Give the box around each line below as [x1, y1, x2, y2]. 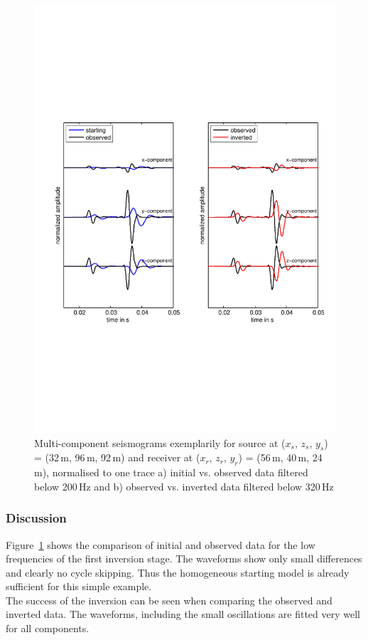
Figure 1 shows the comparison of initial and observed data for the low [6, 537, 315, 552]
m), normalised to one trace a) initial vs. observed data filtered [34, 465, 308, 480]
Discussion [6, 509, 67, 527]
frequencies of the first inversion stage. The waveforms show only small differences [6, 551, 362, 566]
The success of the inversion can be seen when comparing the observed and [6, 592, 332, 607]
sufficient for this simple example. [6, 579, 152, 594]
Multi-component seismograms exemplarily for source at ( [34, 435, 286, 450]
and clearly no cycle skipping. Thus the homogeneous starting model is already [6, 565, 350, 579]
